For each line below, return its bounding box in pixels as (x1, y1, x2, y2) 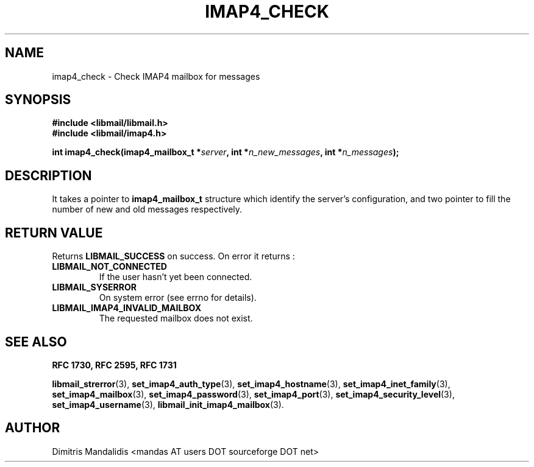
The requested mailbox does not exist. (99, 313, 253, 324)
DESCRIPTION (5, 167, 92, 183)
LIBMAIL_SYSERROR (52, 282, 137, 293)
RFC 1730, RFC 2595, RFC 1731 (52, 359, 177, 370)
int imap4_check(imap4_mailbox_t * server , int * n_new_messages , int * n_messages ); (52, 147, 399, 158)
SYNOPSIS (5, 92, 71, 108)
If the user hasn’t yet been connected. (99, 272, 252, 283)
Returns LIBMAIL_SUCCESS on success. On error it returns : (52, 251, 295, 262)
